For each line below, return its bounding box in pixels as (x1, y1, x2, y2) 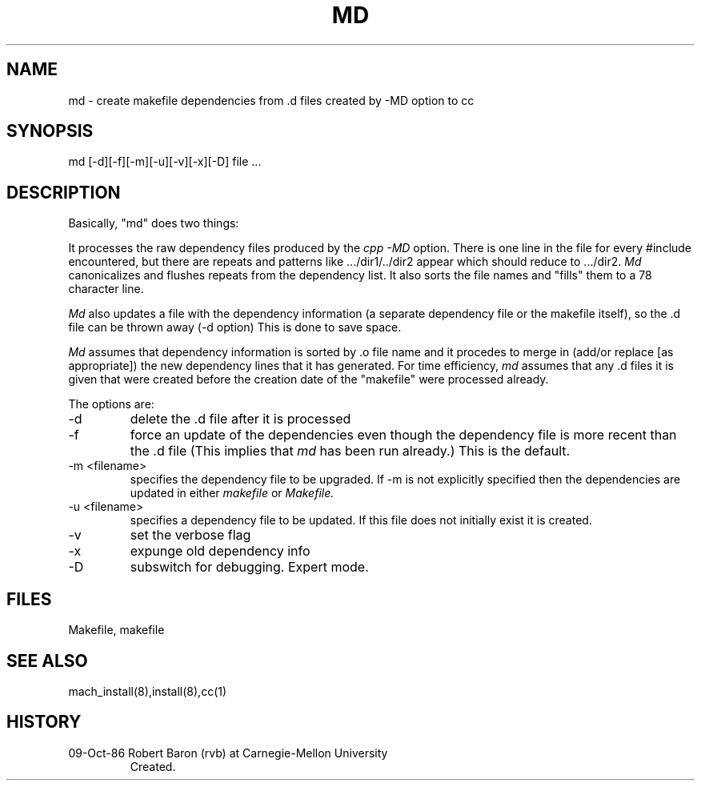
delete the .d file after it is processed (130, 411, 351, 428)
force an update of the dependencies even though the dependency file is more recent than (130, 427, 677, 444)
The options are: (68, 397, 154, 412)
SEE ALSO (6, 650, 88, 671)
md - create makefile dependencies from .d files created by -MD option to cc (68, 93, 475, 107)
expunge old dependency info (130, 543, 310, 560)
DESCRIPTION (6, 182, 121, 203)
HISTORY (6, 712, 82, 733)
